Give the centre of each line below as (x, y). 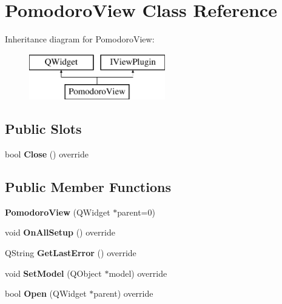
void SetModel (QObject (53, 273)
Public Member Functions (88, 187)
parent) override (123, 293)
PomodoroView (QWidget (58, 212)
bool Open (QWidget (46, 293)
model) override (138, 273)
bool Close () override (47, 154)
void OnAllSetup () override (60, 232)
